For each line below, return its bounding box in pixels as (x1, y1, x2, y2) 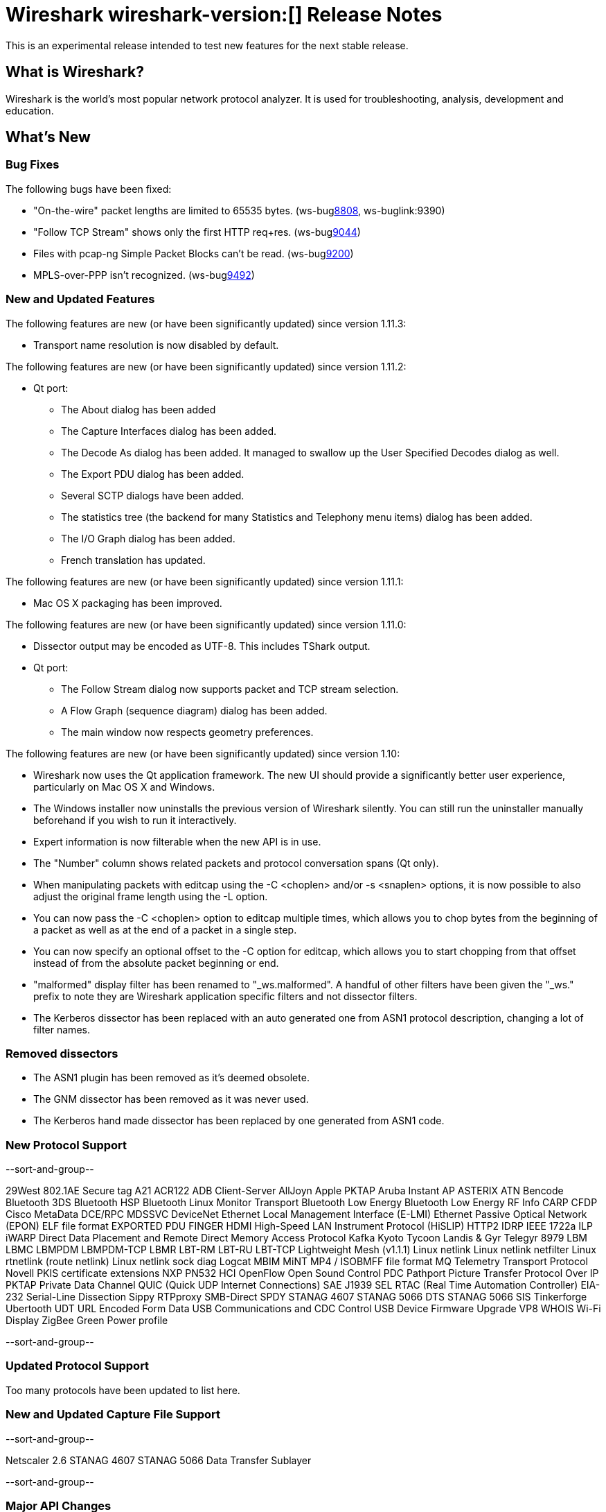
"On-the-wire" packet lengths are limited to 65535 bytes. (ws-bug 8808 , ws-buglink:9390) (33, 204, 445, 216)
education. (6, 104, 54, 117)
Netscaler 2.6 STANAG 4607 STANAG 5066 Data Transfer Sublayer (6, 1454, 312, 1466)
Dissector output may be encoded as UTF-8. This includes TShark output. (33, 639, 371, 652)
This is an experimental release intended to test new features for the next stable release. (6, 39, 409, 51)
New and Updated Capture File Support (6, 1407, 221, 1422)
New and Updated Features (6, 292, 155, 307)
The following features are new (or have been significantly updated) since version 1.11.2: (6, 360, 407, 372)
